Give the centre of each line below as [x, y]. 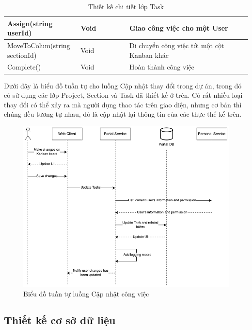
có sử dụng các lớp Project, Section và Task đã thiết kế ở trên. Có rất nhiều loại [123, 95]
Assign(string [30, 23]
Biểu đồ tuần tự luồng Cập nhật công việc [86, 294]
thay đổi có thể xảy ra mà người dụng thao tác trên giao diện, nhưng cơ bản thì [123, 104]
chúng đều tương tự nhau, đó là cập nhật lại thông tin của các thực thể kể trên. [123, 114]
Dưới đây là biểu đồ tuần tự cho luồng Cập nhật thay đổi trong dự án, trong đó [123, 85]
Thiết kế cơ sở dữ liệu [60, 320]
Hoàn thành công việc [162, 67]
